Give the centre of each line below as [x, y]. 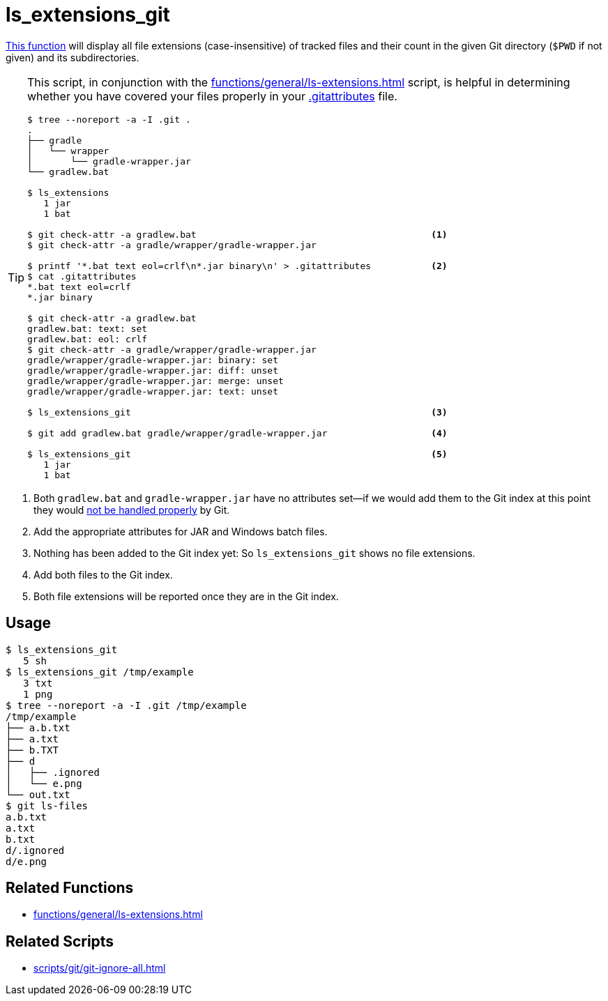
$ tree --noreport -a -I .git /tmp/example [126, 705]
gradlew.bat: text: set [88, 328]
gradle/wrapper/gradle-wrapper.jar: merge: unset [155, 381]
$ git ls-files [47, 805]
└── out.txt [38, 794]
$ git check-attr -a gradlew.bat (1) [237, 234]
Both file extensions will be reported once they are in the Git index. [186, 596]
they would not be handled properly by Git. [132, 510]
